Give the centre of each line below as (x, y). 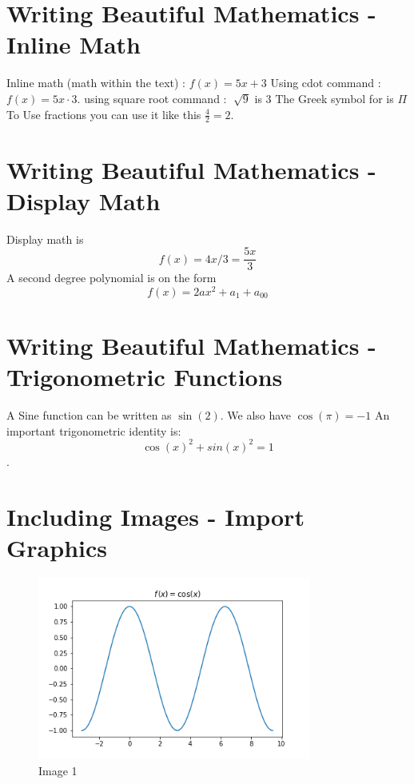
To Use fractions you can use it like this (104, 114)
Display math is (45, 239)
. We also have (256, 415)
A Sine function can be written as (89, 415)
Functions (228, 377)
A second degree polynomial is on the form (111, 278)
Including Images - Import (155, 516)
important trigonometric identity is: (94, 430)
